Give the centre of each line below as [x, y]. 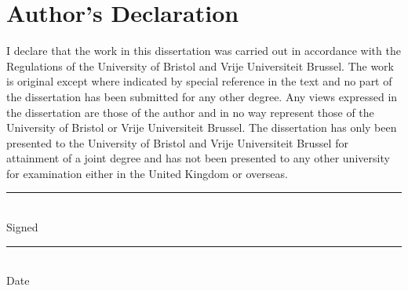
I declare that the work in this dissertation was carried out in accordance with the [204, 51]
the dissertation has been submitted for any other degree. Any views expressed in [202, 96]
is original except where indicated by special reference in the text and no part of [199, 81]
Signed [22, 227]
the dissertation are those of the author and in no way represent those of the [190, 112]
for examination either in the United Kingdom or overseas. [147, 173]
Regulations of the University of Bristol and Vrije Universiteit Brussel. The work [200, 65]
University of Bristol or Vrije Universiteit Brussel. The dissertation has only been [202, 127]
